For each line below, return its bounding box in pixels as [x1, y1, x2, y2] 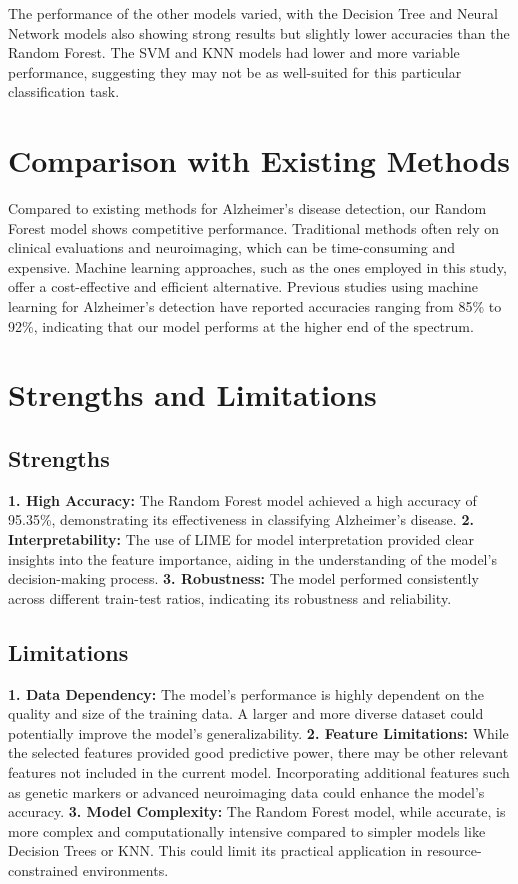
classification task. [8, 81, 120, 102]
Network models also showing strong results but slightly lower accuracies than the [8, 22, 510, 43]
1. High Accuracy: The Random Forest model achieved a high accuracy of [8, 489, 477, 510]
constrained [8, 859, 79, 880]
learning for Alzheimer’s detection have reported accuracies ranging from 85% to [8, 296, 502, 317]
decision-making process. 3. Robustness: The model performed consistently [8, 568, 479, 589]
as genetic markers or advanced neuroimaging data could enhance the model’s [8, 781, 485, 802]
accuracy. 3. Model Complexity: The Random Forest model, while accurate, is [8, 801, 506, 822]
